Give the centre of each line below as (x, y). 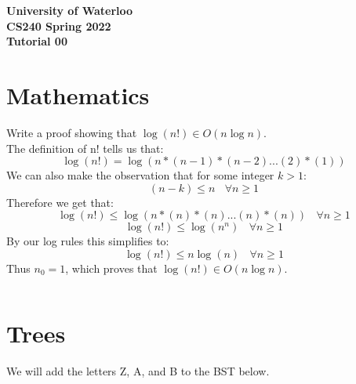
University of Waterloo (70, 10)
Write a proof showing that (72, 132)
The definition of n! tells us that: (85, 148)
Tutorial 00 (37, 41)
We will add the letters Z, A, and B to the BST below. (138, 370)
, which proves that (111, 268)
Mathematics (78, 94)
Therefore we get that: (60, 202)
